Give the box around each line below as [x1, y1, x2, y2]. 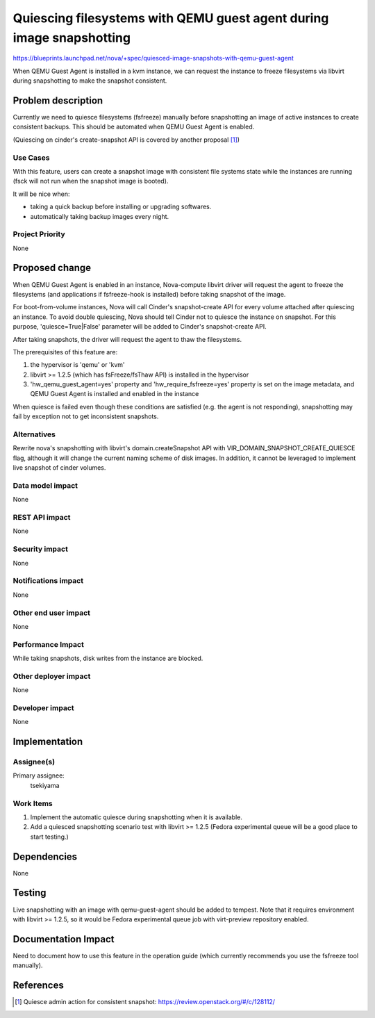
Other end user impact [12, 608, 90, 618]
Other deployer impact [12, 671, 91, 681]
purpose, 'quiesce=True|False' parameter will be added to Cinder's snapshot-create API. [12, 322, 267, 331]
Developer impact [12, 703, 74, 712]
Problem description [12, 95, 103, 106]
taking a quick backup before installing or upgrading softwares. [30, 202, 212, 211]
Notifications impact [12, 576, 83, 586]
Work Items [12, 798, 53, 808]
